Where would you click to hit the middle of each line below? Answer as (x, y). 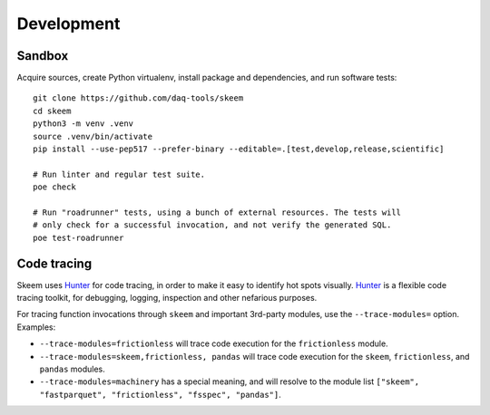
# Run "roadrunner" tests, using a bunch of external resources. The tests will (217, 212)
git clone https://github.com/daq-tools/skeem (138, 98)
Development (69, 24)
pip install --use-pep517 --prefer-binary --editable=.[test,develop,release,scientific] (239, 149)
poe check (54, 187)
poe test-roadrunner (78, 237)
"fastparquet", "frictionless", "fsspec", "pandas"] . (160, 394)
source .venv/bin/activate (93, 136)
